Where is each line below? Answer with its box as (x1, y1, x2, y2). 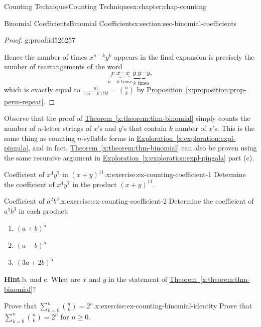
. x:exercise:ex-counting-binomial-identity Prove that (93, 300, 252, 311)
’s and (97, 122, 116, 133)
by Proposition (137, 84, 183, 95)
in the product (72, 179, 117, 189)
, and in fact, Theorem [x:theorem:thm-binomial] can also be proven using (28, 142, 257, 153)
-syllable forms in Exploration (81, 132, 173, 143)
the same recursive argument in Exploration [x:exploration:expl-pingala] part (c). (4, 152, 254, 162)
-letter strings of (42, 122, 91, 133)
